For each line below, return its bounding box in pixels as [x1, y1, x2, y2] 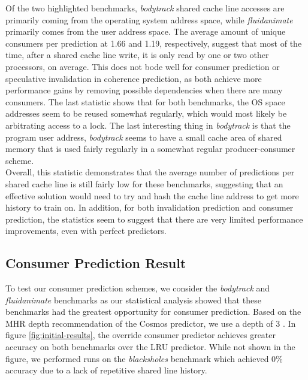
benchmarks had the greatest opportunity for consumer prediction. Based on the [5, 305, 301, 318]
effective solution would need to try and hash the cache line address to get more [5, 189, 299, 202]
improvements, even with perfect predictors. [5, 224, 167, 237]
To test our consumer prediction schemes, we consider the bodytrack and [5, 282, 270, 294]
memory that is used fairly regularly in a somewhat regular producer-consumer [5, 142, 295, 155]
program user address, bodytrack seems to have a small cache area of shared [5, 130, 282, 143]
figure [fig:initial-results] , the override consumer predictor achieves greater [5, 329, 276, 341]
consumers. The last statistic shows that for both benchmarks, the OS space [5, 95, 285, 108]
